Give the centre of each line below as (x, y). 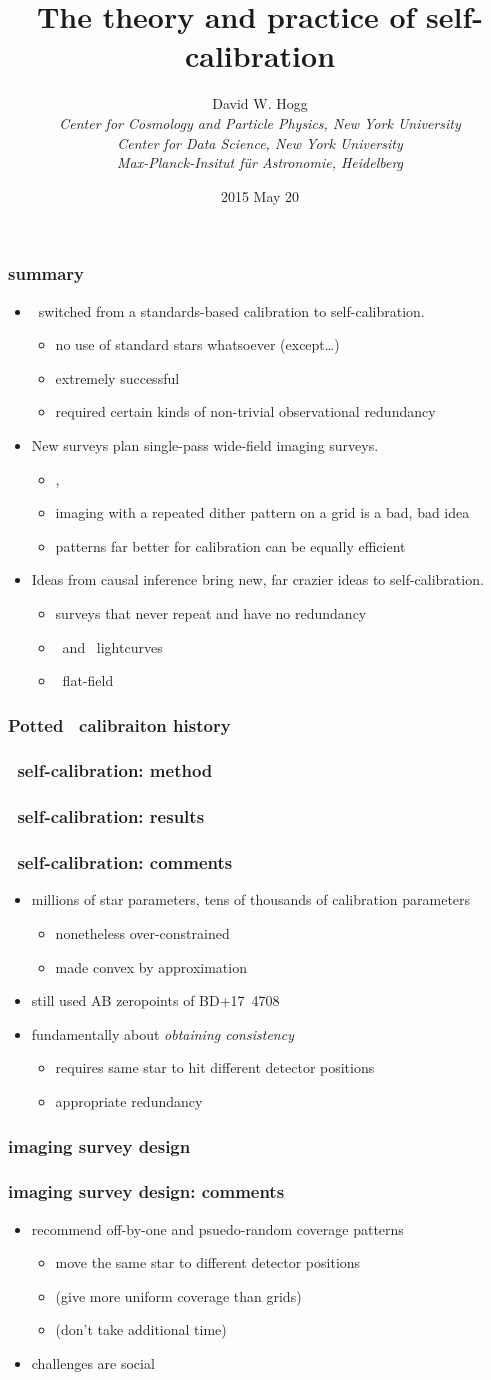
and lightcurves (112, 646)
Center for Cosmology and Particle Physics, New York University (260, 122)
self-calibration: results (111, 816)
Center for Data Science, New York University (260, 142)
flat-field (88, 680)
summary (46, 273)
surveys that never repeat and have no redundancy (211, 612)
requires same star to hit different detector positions (215, 1067)
